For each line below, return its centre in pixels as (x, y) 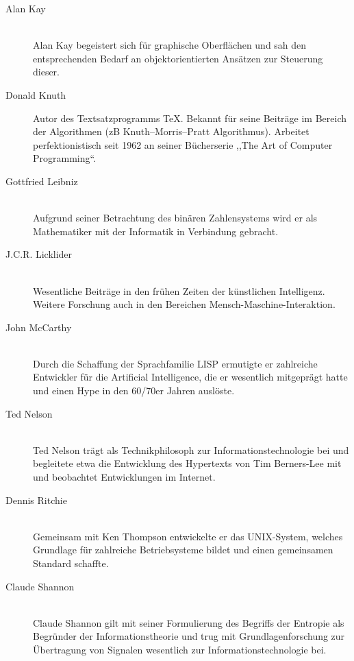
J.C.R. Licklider (39, 254)
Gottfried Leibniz (42, 181)
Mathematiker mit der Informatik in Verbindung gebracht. (156, 231)
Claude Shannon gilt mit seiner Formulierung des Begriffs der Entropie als (189, 622)
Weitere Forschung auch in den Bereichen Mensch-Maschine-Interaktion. (184, 304)
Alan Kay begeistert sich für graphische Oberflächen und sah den (170, 45)
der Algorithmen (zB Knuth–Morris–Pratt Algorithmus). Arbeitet (171, 131)
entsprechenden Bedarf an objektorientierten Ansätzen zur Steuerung (178, 58)
